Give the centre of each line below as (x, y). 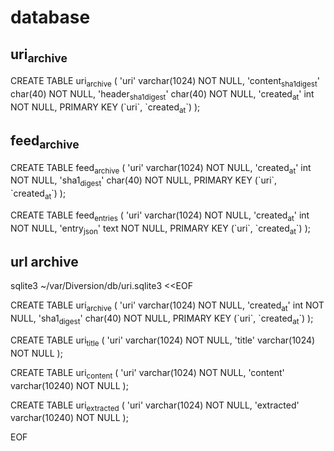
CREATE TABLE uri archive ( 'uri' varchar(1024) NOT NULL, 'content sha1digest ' (165, 82)
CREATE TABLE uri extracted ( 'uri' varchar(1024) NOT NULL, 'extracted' (155, 406)
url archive (44, 261)
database (50, 17)
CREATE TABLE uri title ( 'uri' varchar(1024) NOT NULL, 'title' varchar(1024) (163, 341)
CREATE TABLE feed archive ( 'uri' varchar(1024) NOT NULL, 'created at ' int (161, 168)
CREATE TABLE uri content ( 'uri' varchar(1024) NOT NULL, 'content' (147, 373)
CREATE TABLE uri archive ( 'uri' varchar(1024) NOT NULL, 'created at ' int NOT (167, 306)
